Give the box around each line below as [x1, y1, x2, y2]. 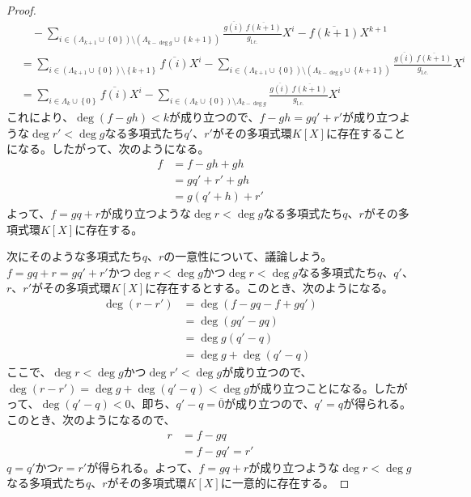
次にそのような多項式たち [6, 248, 142, 265]
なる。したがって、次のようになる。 [17, 140, 210, 157]
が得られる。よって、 [87, 458, 199, 475]
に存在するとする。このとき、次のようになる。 [145, 279, 393, 296]
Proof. [6, 2, 36, 18]
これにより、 [6, 108, 74, 125]
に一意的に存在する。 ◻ [220, 474, 350, 491]
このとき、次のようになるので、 [6, 410, 176, 427]
